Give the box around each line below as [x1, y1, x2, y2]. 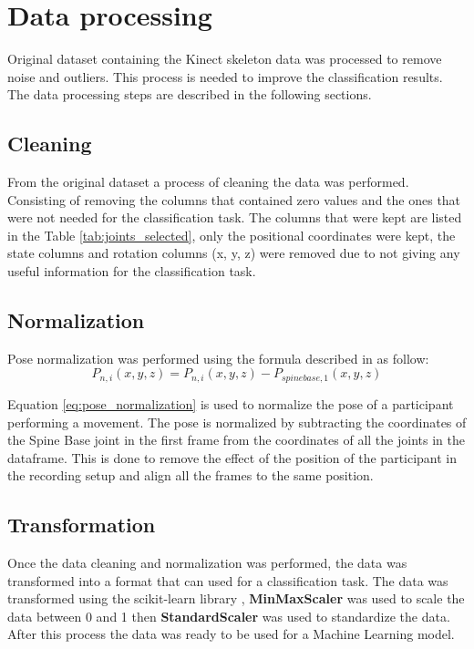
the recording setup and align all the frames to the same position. [7, 466, 374, 485]
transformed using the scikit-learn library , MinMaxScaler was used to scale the [7, 589, 465, 608]
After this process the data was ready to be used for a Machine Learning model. [7, 624, 455, 644]
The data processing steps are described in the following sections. [7, 85, 372, 104]
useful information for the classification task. [7, 262, 256, 281]
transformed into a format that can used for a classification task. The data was [7, 571, 448, 590]
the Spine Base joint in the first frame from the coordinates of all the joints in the [7, 430, 465, 449]
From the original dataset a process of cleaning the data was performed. [7, 172, 409, 191]
